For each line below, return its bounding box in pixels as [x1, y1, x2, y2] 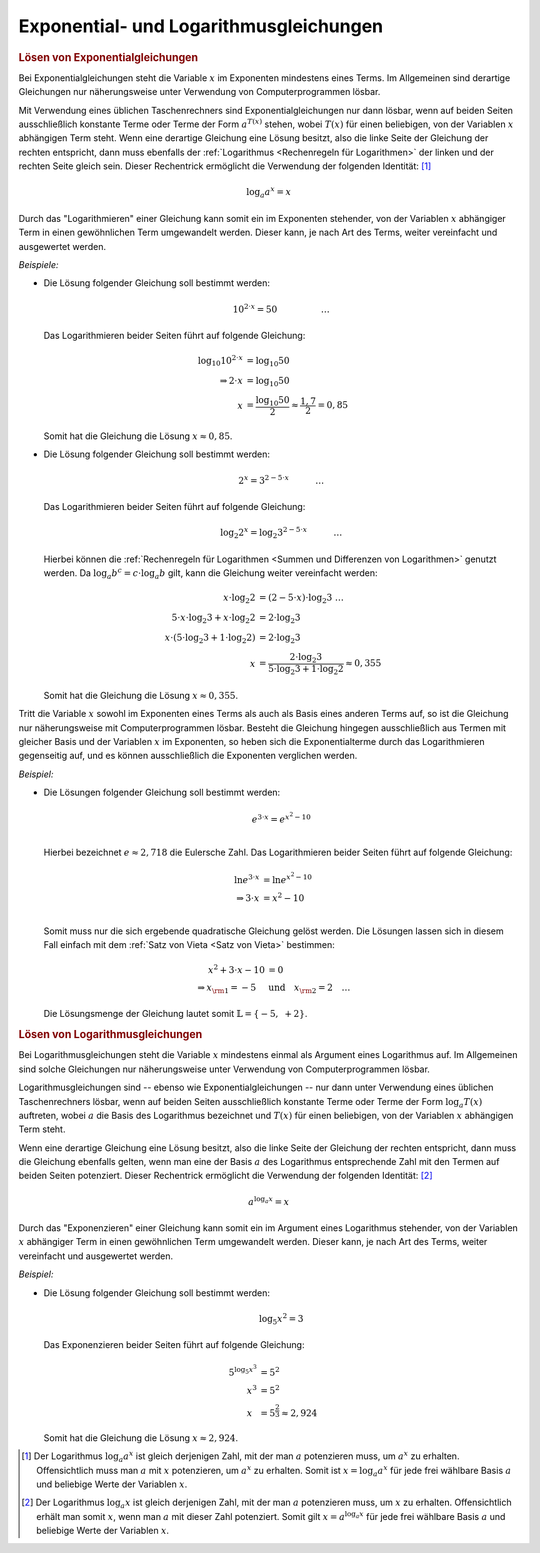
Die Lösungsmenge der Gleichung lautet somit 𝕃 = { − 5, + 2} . [43, 1008, 308, 1020]
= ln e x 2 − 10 [263, 871, 312, 886]
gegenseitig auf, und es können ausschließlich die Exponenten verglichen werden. [18, 750, 358, 762]
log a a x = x [246, 185, 292, 200]
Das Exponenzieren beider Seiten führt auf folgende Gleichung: [43, 1339, 305, 1351]
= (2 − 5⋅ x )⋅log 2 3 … [258, 592, 344, 605]
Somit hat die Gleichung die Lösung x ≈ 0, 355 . [43, 689, 239, 701]
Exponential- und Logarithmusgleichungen [18, 15, 384, 37]
